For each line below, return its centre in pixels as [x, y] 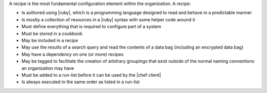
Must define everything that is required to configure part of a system [91, 27]
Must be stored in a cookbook [52, 33]
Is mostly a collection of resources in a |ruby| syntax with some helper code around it [108, 19]
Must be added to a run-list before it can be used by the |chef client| [91, 75]
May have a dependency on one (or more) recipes [72, 54]
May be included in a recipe [50, 40]
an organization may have [48, 68]
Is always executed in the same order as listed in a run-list [81, 82]
